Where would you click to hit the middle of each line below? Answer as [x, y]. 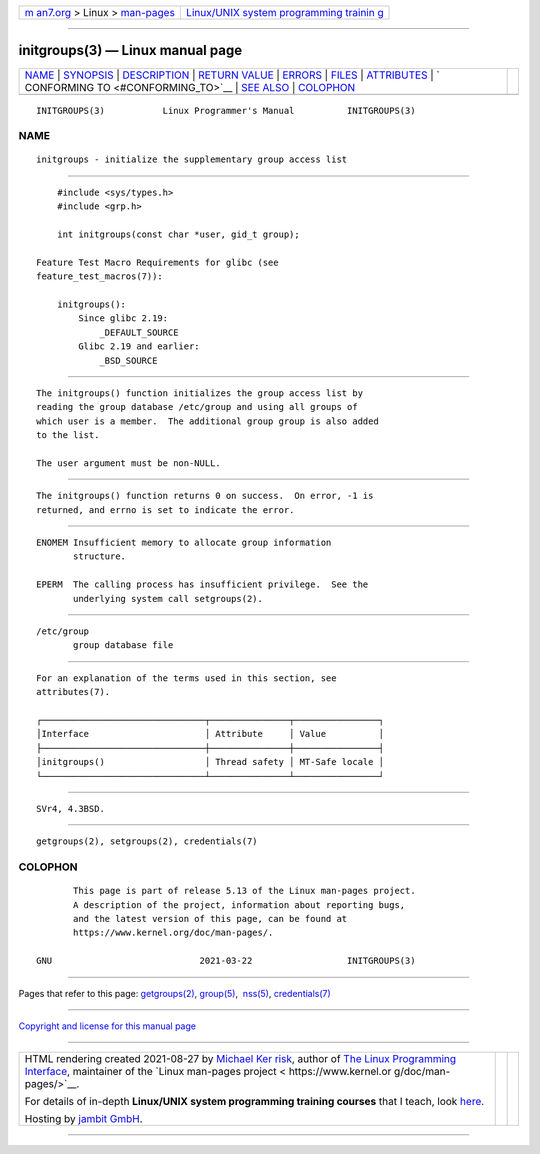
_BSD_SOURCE [128, 360]
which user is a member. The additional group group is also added [207, 421]
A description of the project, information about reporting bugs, [239, 904]
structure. [100, 556]
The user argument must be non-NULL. [129, 463]
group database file [123, 645]
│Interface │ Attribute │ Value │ [210, 734]
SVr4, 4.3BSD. [70, 808]
